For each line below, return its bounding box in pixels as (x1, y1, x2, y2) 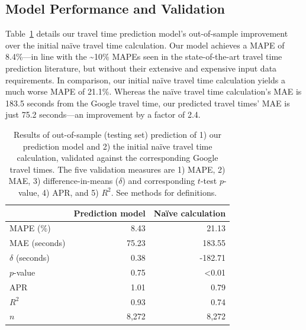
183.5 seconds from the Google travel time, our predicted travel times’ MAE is (5, 96, 290, 109)
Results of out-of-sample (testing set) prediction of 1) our (14, 128, 222, 140)
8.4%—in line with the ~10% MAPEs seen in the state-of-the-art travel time (5, 50, 282, 63)
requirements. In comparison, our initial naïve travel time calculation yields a (5, 73, 285, 86)
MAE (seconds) (9, 237, 66, 249)
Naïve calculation (153, 206, 226, 219)
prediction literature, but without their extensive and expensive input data (5, 62, 277, 74)
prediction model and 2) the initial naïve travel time (22, 140, 212, 152)
